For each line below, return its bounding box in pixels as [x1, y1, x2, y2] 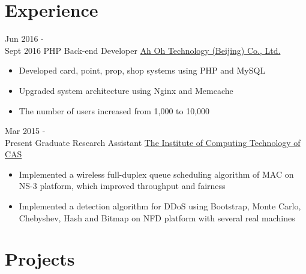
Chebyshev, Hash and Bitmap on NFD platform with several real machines [19, 211, 295, 224]
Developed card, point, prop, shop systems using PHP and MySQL [19, 64, 266, 77]
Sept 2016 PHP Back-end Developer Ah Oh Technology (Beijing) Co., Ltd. [5, 44, 281, 56]
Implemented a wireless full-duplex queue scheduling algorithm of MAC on [19, 168, 294, 180]
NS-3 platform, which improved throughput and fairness [19, 179, 226, 192]
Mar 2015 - [5, 124, 46, 137]
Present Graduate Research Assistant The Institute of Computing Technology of [5, 136, 301, 148]
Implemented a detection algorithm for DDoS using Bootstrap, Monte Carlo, [19, 200, 301, 212]
